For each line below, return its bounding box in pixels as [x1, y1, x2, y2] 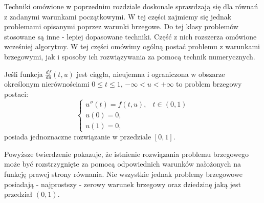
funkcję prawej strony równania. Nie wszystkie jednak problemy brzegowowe [4, 168, 243, 179]
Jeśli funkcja [4, 68, 43, 79]
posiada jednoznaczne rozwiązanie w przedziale [4, 131, 151, 142]
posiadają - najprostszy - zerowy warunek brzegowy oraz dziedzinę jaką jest [4, 178, 241, 189]
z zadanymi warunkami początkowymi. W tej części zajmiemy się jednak [4, 11, 232, 22]
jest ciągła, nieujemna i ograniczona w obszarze [76, 68, 225, 79]
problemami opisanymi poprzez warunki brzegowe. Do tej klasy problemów [4, 21, 238, 32]
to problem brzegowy [176, 78, 242, 89]
